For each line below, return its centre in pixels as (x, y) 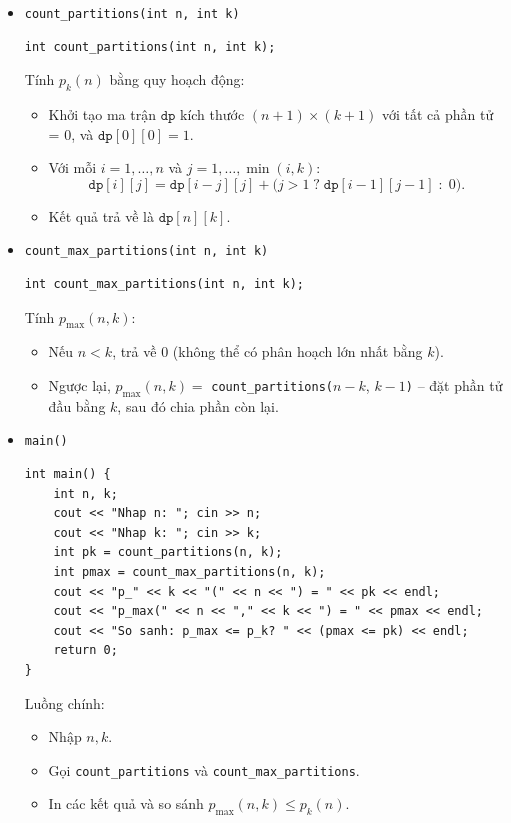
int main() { (67, 474)
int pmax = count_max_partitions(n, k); (189, 572)
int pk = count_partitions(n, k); (168, 552)
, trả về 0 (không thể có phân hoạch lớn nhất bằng (267, 351)
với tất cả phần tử (437, 114)
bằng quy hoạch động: (177, 79)
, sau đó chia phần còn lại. (198, 405)
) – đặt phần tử (454, 385)
